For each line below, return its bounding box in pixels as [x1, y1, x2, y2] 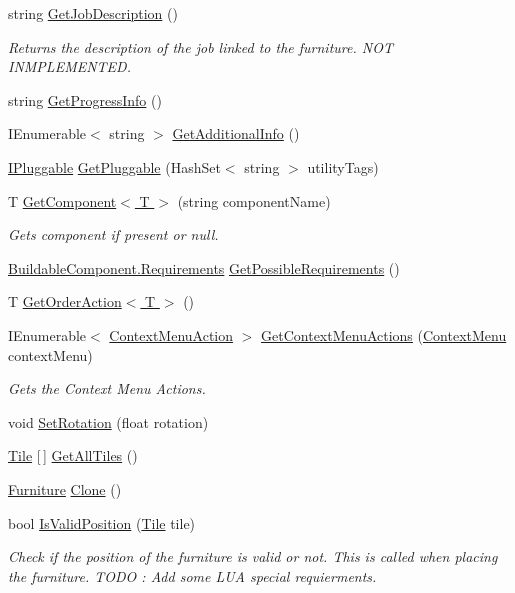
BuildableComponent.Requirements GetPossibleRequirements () [8, 257, 400, 278]
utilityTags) [307, 156, 379, 177]
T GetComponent [8, 190, 117, 211]
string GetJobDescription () [8, 3, 178, 23]
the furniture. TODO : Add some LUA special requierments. [8, 565, 377, 586]
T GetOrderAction [8, 291, 122, 312]
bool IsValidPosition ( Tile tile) [8, 512, 196, 533]
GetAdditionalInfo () [172, 123, 300, 144]
